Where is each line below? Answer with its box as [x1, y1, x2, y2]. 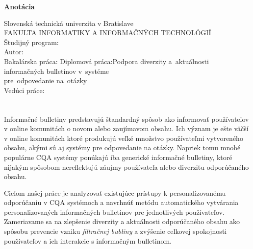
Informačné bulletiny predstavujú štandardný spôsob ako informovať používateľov [4, 113, 249, 124]
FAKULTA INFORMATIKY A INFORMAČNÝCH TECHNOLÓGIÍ [4, 27, 211, 38]
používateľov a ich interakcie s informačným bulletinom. [4, 235, 172, 246]
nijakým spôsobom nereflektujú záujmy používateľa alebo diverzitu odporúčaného [4, 161, 249, 172]
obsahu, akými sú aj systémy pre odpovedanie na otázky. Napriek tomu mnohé [4, 142, 241, 153]
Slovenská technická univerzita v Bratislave [4, 18, 134, 28]
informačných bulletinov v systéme [4, 66, 109, 76]
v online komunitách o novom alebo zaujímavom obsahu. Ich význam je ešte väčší [4, 123, 249, 134]
